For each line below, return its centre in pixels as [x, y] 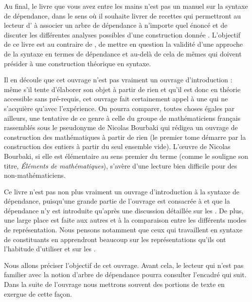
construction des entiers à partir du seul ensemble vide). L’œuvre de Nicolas [117, 146]
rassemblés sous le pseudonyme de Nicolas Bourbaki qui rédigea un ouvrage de [121, 127]
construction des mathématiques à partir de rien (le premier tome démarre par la [125, 137]
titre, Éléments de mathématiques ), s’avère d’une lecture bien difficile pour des [121, 165]
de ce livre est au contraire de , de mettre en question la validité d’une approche [124, 44]
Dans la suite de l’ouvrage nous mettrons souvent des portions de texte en [114, 284]
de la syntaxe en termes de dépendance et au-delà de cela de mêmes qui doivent [123, 53]
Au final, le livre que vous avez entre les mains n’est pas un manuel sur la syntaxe [126, 6]
